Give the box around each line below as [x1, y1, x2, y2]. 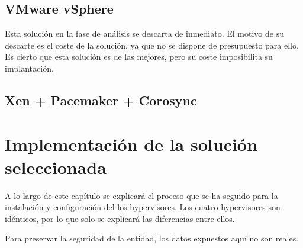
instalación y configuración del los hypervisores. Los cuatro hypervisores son [5, 201, 281, 213]
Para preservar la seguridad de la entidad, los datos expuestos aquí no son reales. [5, 232, 299, 244]
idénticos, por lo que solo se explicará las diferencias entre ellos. [5, 212, 235, 224]
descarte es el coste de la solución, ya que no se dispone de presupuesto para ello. [5, 38, 299, 51]
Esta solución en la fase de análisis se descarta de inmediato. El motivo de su [5, 27, 284, 40]
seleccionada [5, 154, 107, 179]
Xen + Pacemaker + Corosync [5, 91, 197, 109]
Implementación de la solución [5, 131, 257, 156]
